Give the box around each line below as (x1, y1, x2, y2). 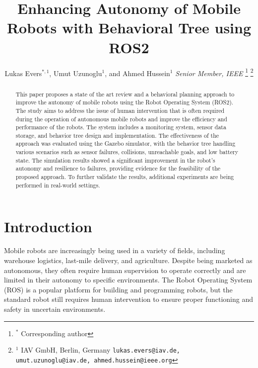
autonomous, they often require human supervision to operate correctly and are (4, 265, 246, 275)
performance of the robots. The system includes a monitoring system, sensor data (15, 123, 226, 131)
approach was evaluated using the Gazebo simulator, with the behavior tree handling (15, 139, 236, 148)
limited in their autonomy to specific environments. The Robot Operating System (4, 275, 253, 285)
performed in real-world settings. (15, 181, 100, 189)
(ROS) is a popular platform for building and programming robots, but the (4, 284, 233, 294)
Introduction (4, 216, 92, 237)
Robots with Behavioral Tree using (6, 17, 252, 38)
